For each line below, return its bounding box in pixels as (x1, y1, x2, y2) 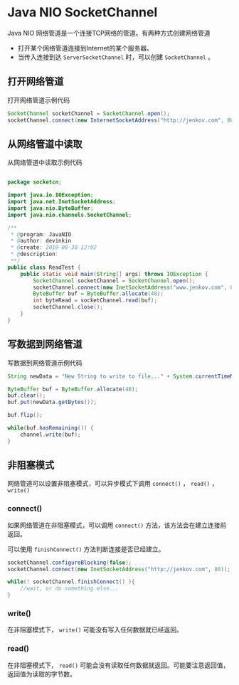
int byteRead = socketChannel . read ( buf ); (33, 297, 158, 304)
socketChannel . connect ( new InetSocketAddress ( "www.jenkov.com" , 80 (33, 284, 237, 291)
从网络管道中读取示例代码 (7, 158, 83, 167)
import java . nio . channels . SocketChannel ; (7, 211, 132, 218)
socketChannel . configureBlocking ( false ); (7, 559, 132, 566)
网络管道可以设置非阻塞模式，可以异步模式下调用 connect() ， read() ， (7, 479, 218, 488)
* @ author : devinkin (10, 238, 72, 245)
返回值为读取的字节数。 (7, 669, 76, 678)
